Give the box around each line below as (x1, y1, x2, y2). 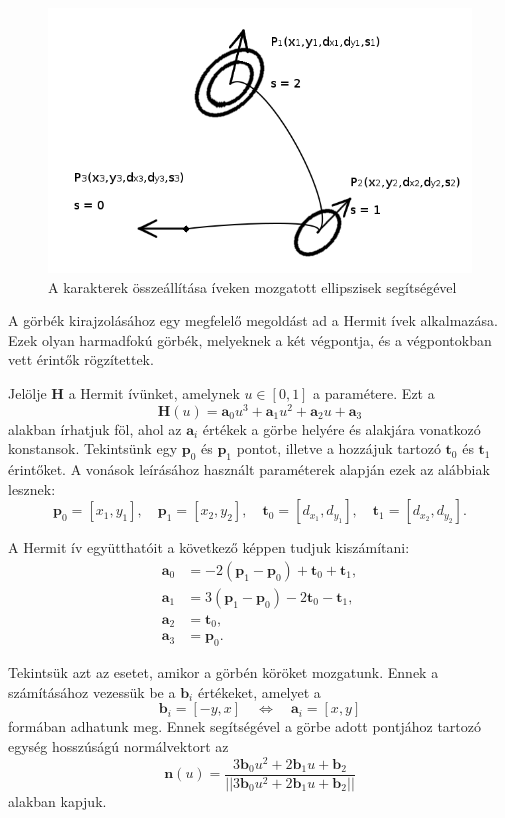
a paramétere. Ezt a (313, 382, 435, 403)
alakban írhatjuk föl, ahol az (8, 418, 182, 439)
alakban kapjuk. (8, 790, 107, 811)
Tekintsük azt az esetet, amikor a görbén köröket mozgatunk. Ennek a (8, 662, 439, 683)
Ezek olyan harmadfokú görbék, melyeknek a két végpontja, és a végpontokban (8, 329, 492, 350)
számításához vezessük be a (8, 681, 176, 702)
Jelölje (8, 382, 47, 403)
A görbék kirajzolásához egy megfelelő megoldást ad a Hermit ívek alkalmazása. (8, 310, 498, 331)
